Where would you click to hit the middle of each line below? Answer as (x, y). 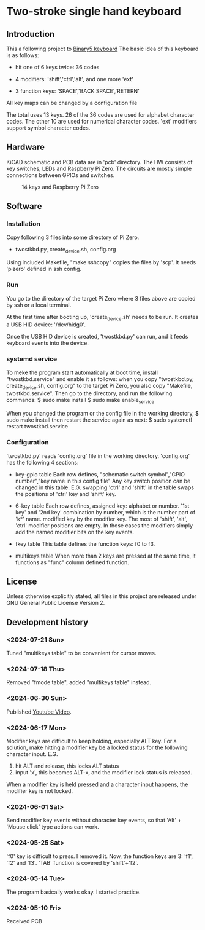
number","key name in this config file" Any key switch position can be (103, 481)
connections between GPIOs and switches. (61, 175)
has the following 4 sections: (43, 462)
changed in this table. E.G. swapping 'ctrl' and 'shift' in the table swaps (105, 487)
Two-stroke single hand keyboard (94, 11)
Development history (47, 622)
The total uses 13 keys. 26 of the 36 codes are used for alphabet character (100, 115)
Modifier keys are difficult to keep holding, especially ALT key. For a (91, 741)
